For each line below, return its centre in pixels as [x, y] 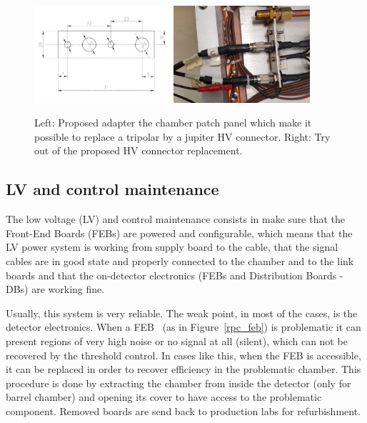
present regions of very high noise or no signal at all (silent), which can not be [177, 340]
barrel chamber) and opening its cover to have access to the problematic [164, 397]
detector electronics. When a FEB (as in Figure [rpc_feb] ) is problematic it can [183, 327]
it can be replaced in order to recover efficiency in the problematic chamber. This [183, 369]
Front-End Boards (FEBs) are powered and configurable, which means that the [179, 233]
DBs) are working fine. [55, 289]
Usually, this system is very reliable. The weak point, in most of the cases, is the [182, 313]
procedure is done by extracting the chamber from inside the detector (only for [179, 383]
